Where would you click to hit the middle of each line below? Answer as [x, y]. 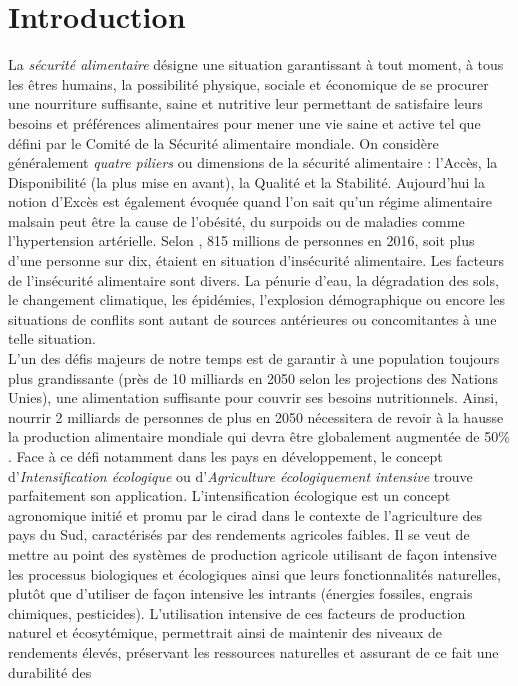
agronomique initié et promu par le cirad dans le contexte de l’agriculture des [245, 514]
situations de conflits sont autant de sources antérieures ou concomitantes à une [252, 318]
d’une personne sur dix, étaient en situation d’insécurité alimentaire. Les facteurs [256, 260]
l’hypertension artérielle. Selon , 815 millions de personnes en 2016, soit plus [241, 240]
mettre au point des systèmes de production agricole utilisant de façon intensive [252, 553]
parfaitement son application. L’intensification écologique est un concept [229, 495]
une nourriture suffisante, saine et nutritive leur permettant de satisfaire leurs [245, 103]
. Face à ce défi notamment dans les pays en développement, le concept [225, 456]
